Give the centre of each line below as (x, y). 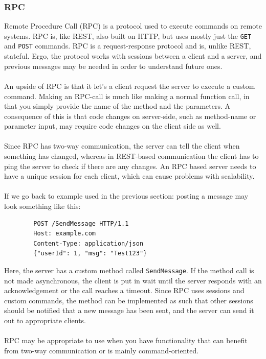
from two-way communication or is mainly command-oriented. (102, 350)
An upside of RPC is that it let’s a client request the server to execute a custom (130, 86)
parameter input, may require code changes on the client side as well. (113, 126)
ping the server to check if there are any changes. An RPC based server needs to (130, 166)
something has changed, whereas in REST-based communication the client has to (131, 156)
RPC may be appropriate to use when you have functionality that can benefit (126, 340)
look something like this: (42, 206)
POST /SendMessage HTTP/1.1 (81, 223)
